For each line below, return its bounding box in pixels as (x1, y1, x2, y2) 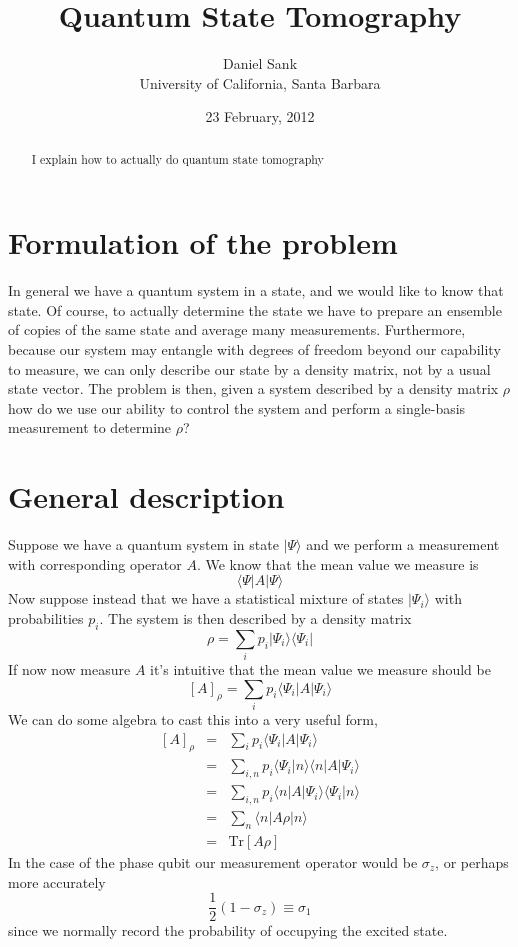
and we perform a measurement (306, 534, 500, 555)
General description (8, 476, 285, 517)
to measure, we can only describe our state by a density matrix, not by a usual (8, 358, 491, 379)
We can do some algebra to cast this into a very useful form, (8, 709, 378, 729)
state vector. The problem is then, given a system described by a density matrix (8, 378, 499, 399)
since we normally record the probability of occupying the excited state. (8, 920, 448, 941)
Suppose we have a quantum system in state (8, 534, 279, 555)
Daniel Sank (222, 53, 298, 74)
